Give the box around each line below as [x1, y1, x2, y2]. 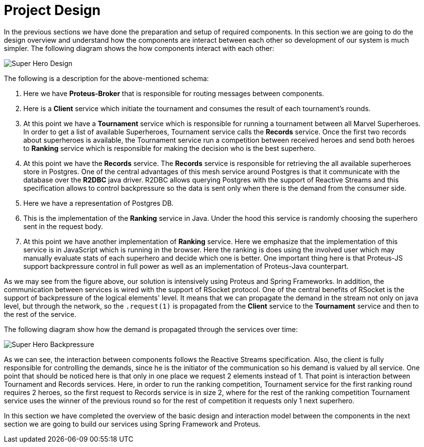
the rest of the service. [4, 310, 77, 318]
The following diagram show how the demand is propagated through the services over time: [4, 325, 298, 333]
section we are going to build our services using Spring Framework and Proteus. [4, 419, 261, 428]
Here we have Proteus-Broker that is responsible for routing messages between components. [23, 89, 324, 98]
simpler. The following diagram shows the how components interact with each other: [4, 44, 274, 52]
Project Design [4, 2, 101, 18]
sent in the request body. [23, 222, 103, 231]
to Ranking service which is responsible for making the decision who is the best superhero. [23, 144, 316, 152]
